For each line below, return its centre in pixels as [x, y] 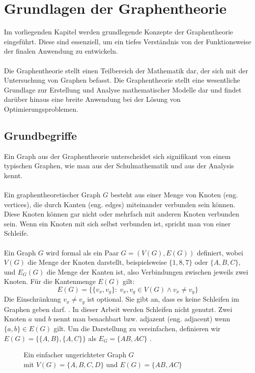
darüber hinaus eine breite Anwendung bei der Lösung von [92, 99]
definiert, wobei [220, 252]
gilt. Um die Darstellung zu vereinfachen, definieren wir [137, 328]
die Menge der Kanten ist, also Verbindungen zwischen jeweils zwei [147, 271]
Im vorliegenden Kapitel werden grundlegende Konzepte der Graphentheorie [119, 32]
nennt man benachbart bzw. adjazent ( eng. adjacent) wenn [142, 319]
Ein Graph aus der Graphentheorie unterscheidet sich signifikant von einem [117, 156]
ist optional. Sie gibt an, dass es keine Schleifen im [163, 299]
